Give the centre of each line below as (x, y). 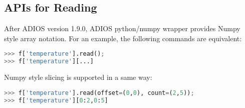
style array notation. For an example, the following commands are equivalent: (123, 38)
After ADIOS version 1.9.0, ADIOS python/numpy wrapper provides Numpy (122, 28)
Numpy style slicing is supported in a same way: (78, 77)
